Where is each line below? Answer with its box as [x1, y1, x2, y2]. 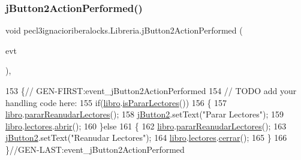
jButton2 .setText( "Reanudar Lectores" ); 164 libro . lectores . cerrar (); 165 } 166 [5, 131, 287, 144]
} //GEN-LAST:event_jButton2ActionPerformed [5, 143, 185, 155]
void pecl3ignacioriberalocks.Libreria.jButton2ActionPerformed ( [5, 24, 243, 37]
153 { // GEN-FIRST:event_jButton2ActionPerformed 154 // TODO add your [5, 84, 297, 96]
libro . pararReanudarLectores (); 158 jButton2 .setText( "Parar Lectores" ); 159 [5, 108, 284, 120]
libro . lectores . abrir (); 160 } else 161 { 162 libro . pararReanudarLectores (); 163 [5, 119, 287, 132]
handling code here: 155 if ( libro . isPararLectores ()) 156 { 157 [5, 96, 227, 108]
